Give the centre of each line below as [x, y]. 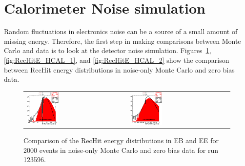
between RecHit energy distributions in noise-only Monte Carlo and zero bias [119, 69]
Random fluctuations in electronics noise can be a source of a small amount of [121, 31]
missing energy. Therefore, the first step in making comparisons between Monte [122, 41]
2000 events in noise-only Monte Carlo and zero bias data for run [121, 150]
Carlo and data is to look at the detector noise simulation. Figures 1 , [108, 50]
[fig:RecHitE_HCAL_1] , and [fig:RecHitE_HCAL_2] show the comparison [117, 60]
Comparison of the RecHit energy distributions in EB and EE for [121, 140]
